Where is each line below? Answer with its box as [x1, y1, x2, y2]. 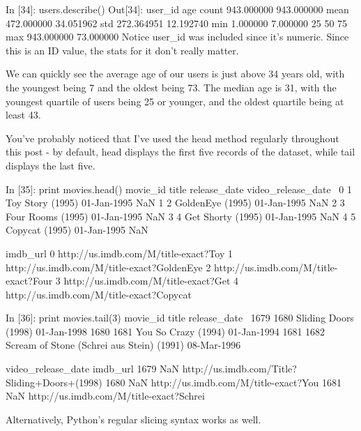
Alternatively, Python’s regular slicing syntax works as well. [6, 411, 261, 426]
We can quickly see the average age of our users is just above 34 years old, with [6, 66, 345, 81]
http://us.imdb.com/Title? [182, 361, 297, 376]
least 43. [6, 107, 41, 122]
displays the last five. [6, 158, 95, 172]
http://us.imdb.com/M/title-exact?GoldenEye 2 [6, 259, 211, 274]
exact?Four [6, 273, 53, 288]
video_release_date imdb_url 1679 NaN [6, 361, 180, 376]
